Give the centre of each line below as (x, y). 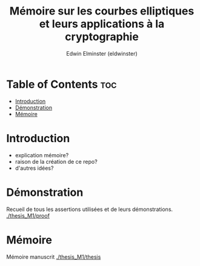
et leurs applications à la (102, 24)
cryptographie (102, 37)
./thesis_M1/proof (28, 215)
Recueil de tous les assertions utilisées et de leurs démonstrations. (90, 209)
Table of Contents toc (62, 84)
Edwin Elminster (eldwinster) (102, 53)
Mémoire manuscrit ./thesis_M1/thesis (54, 257)
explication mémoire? (42, 155)
